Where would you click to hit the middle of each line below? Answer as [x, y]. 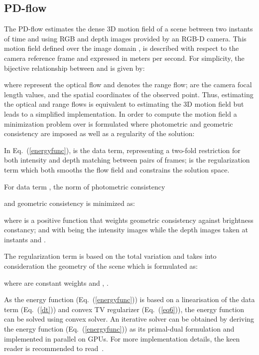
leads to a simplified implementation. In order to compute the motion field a [121, 113]
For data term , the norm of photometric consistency [85, 186]
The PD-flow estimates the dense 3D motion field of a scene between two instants [129, 29]
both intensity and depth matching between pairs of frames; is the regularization [127, 160]
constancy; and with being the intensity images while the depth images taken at [126, 230]
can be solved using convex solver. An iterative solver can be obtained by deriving [129, 319]
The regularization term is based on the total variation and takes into [110, 256]
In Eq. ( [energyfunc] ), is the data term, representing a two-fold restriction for [122, 150]
